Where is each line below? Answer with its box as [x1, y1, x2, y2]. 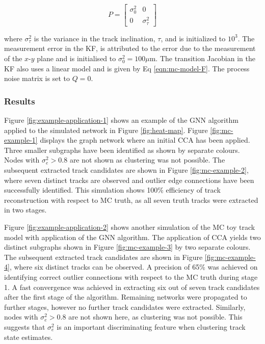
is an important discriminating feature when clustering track [57, 321, 246, 332]
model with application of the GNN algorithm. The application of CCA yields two [4, 231, 261, 242]
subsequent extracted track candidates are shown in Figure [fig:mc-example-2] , [4, 165, 249, 175]
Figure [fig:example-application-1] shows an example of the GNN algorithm [4, 115, 238, 125]
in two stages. [4, 204, 47, 215]
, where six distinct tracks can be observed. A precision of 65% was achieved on [9, 261, 258, 272]
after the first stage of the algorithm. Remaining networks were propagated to [4, 292, 247, 302]
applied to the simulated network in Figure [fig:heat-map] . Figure [4, 124, 208, 135]
